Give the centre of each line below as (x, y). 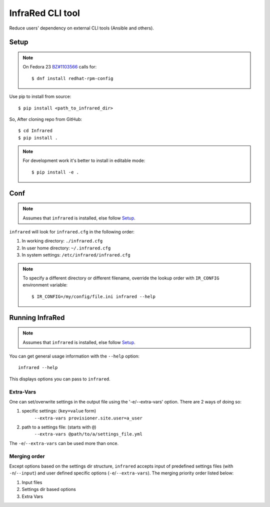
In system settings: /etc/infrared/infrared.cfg (76, 255)
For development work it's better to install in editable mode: (84, 160)
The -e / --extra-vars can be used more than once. (64, 443)
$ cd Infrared (35, 131)
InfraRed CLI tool (44, 13)
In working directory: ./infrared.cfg (62, 241)
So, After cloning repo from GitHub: (46, 119)
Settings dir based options (49, 489)
